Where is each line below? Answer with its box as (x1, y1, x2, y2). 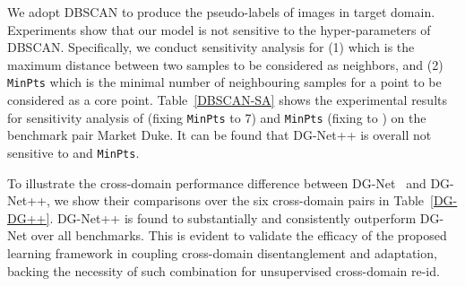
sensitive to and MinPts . (7, 143, 140, 161)
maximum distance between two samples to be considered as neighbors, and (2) (7, 55, 443, 74)
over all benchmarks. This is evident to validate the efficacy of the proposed (30, 226, 447, 245)
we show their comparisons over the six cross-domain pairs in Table (54, 191, 425, 210)
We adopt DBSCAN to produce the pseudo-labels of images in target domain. (7, 3, 435, 21)
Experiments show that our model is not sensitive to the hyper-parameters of (7, 20, 431, 39)
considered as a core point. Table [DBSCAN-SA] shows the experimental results (7, 91, 447, 109)
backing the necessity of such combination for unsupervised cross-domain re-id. (7, 261, 440, 280)
